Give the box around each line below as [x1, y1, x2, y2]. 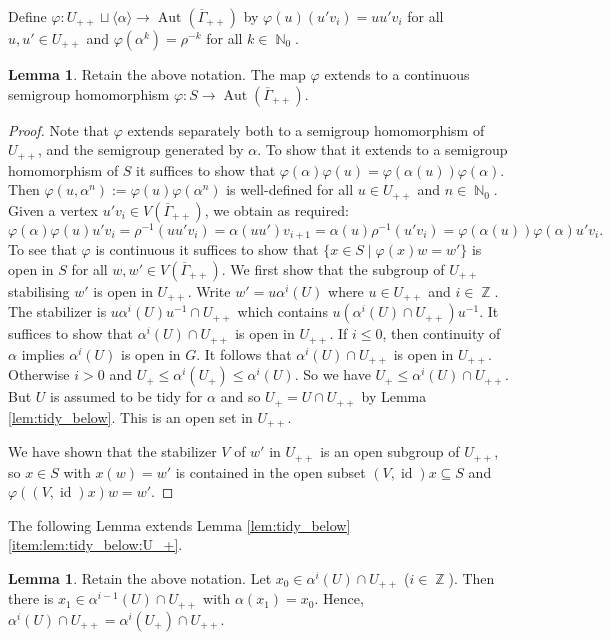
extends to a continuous [324, 64, 470, 84]
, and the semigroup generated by [38, 139, 244, 160]
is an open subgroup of [320, 441, 460, 462]
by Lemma [361, 386, 427, 407]
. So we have [294, 364, 371, 385]
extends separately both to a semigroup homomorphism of [127, 119, 485, 140]
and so [220, 386, 261, 407]
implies [21, 343, 65, 364]
